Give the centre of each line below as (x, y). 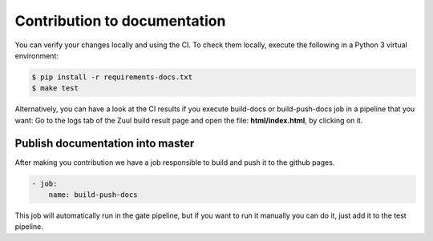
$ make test (55, 88)
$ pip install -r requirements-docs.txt (112, 77)
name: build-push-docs (93, 195)
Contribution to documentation (120, 21)
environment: (37, 55)
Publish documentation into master (105, 143)
